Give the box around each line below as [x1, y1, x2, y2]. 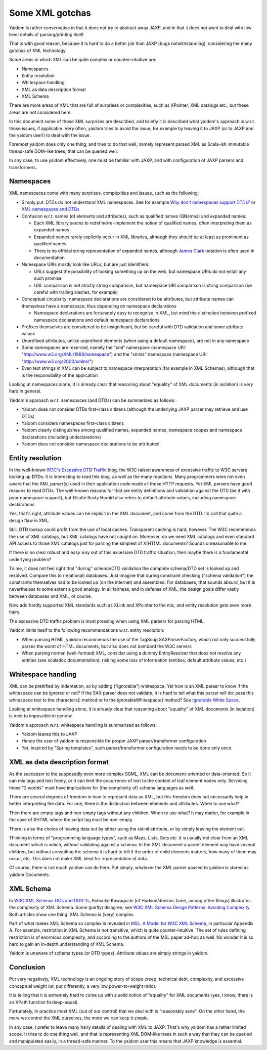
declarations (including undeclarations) [21, 434, 101, 440]
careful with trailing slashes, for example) [34, 289, 118, 295]
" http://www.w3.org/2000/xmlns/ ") [21, 358, 93, 364]
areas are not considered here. [9, 109, 72, 115]
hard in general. [9, 388, 42, 394]
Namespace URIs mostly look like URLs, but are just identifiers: [21, 262, 150, 267]
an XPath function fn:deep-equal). [9, 999, 79, 1005]
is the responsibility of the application [21, 372, 98, 378]
